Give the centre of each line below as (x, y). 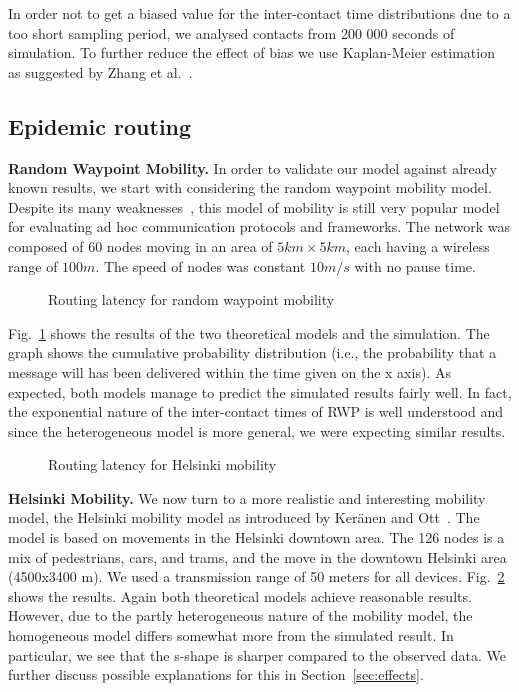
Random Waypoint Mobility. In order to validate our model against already (252, 167)
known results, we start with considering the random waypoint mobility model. (250, 187)
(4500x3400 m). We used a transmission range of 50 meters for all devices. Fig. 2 (256, 576)
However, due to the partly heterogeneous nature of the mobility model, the (240, 615)
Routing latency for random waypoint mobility (191, 299)
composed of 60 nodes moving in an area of (140, 245)
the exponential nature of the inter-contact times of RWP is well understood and (256, 411)
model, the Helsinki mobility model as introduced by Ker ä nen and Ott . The (244, 517)
